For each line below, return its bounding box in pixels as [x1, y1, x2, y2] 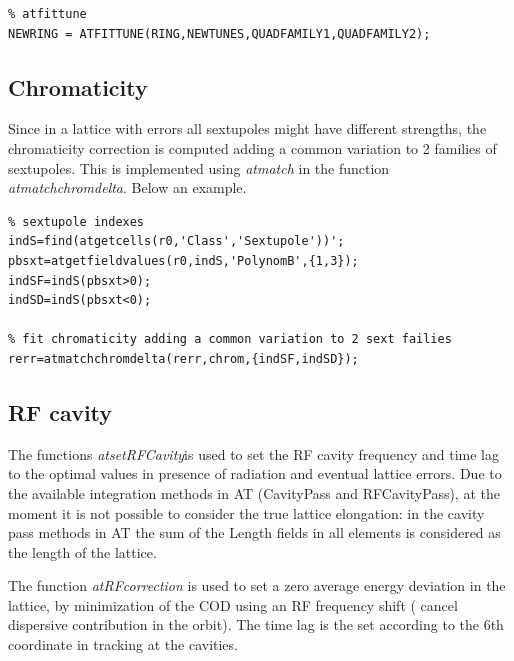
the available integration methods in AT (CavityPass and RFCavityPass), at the [8, 482, 500, 503]
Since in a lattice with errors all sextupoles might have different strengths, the [8, 118, 487, 139]
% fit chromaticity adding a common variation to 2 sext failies [8, 332, 452, 347]
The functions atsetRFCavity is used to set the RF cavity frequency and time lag [8, 443, 499, 464]
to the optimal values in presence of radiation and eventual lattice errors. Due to [8, 463, 502, 484]
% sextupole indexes [8, 214, 145, 229]
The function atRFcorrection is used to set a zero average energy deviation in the [8, 575, 506, 596]
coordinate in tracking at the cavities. [8, 634, 238, 655]
